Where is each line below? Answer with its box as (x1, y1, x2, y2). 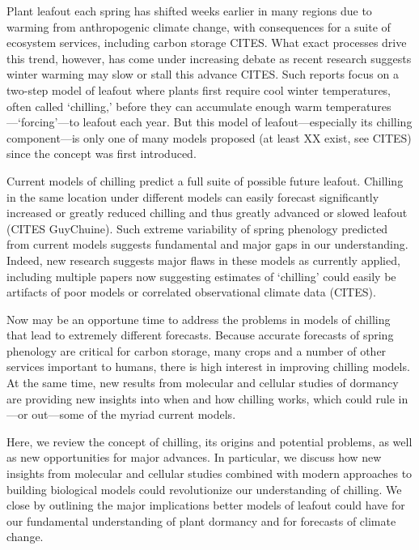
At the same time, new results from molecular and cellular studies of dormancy (6, 374, 399, 391)
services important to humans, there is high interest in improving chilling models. (6, 358, 410, 375)
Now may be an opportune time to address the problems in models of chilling (6, 310, 391, 327)
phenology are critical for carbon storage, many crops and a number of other (6, 342, 387, 359)
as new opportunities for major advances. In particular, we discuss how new (6, 449, 382, 466)
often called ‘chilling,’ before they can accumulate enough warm (6, 97, 323, 114)
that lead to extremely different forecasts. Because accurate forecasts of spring (6, 326, 394, 343)
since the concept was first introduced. (6, 145, 197, 162)
